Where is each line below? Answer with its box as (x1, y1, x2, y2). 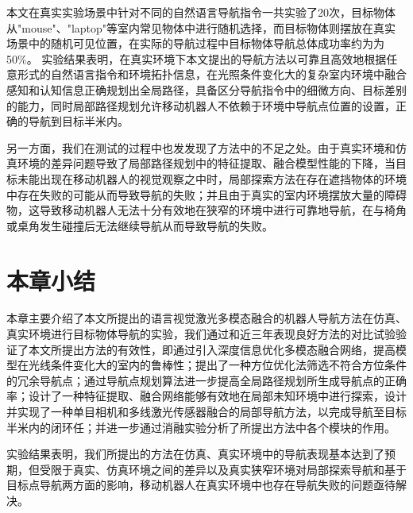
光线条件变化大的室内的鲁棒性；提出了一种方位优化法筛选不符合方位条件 (28, 357, 407, 373)
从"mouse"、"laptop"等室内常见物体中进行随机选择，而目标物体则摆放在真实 (6, 19, 396, 36)
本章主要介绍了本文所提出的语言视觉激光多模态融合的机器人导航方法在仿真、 (6, 310, 407, 326)
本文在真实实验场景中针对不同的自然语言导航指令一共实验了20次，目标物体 (6, 4, 396, 20)
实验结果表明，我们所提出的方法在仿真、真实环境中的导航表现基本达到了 (6, 445, 384, 462)
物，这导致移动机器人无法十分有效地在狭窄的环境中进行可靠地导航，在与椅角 (6, 202, 407, 218)
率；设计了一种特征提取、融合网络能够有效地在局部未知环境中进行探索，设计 (6, 388, 407, 404)
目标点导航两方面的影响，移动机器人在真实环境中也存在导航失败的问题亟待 (6, 476, 396, 493)
